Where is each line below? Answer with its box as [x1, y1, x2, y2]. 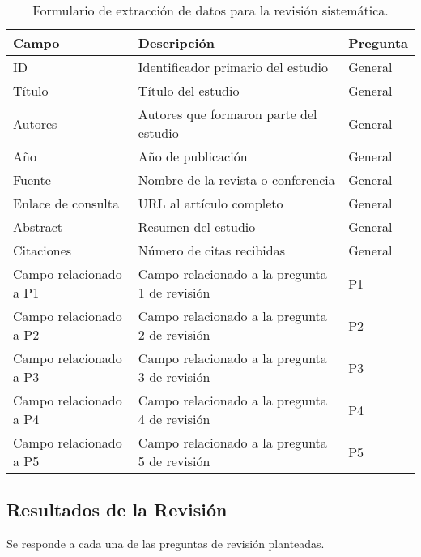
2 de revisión [138, 325, 210, 344]
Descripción [138, 33, 215, 52]
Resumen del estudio [138, 217, 256, 236]
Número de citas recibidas [138, 241, 285, 259]
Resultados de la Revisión [6, 497, 228, 522]
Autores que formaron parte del [138, 105, 317, 123]
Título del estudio [138, 81, 240, 100]
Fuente [13, 170, 51, 189]
